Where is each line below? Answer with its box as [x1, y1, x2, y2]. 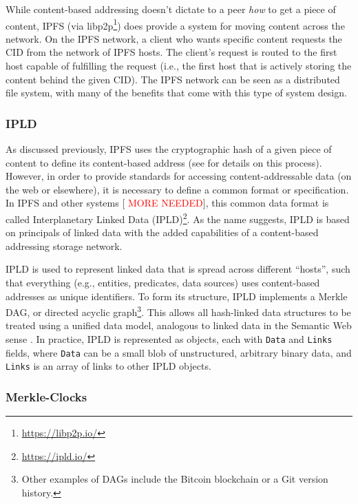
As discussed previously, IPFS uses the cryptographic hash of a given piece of [6, 142, 332, 156]
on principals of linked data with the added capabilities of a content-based [6, 225, 319, 240]
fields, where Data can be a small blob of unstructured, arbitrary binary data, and [6, 345, 352, 359]
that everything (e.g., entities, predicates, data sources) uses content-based [6, 275, 320, 290]
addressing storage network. [6, 238, 123, 253]
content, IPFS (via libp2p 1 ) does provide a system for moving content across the [6, 16, 345, 32]
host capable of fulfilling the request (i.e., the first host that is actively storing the [6, 59, 352, 73]
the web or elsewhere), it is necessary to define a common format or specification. [6, 182, 349, 196]
